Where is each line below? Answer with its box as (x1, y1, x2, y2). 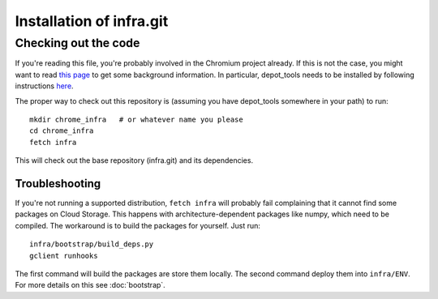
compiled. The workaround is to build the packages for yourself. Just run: (15, 220, 261, 230)
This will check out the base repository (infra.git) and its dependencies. (15, 156, 254, 165)
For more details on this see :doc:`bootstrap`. (15, 280, 165, 290)
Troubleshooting (15, 177, 101, 190)
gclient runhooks (29, 251, 98, 260)
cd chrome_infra (29, 126, 94, 135)
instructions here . (15, 81, 74, 91)
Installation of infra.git (15, 12, 169, 30)
